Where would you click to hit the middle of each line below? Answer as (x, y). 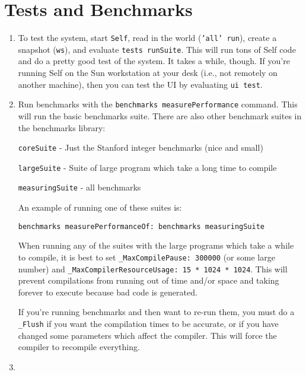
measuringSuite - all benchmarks (79, 187)
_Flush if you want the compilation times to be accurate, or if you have (148, 324)
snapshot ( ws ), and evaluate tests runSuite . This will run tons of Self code (157, 49)
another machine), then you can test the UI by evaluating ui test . (140, 84)
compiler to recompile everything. (79, 347)
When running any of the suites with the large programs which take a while (156, 245)
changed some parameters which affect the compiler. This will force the (147, 335)
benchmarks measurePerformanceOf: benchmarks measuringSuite (141, 226)
